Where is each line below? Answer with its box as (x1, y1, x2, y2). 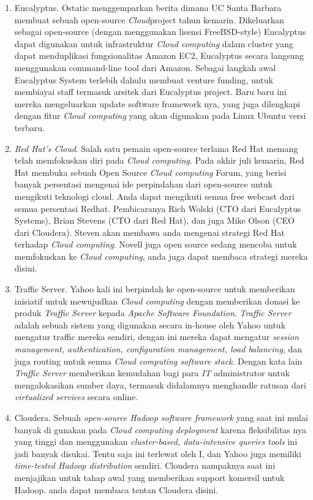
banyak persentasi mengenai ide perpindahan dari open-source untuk (14, 178, 273, 191)
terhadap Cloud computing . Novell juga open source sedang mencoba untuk (14, 238, 297, 251)
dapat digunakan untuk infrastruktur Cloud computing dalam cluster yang (14, 37, 293, 50)
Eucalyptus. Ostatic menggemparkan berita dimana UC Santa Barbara (14, 1, 282, 13)
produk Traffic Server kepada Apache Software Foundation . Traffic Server (14, 306, 292, 319)
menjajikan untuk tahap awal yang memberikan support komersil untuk (14, 471, 285, 483)
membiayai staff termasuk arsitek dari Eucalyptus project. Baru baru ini (14, 85, 287, 98)
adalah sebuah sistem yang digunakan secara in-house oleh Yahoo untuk (14, 318, 286, 331)
